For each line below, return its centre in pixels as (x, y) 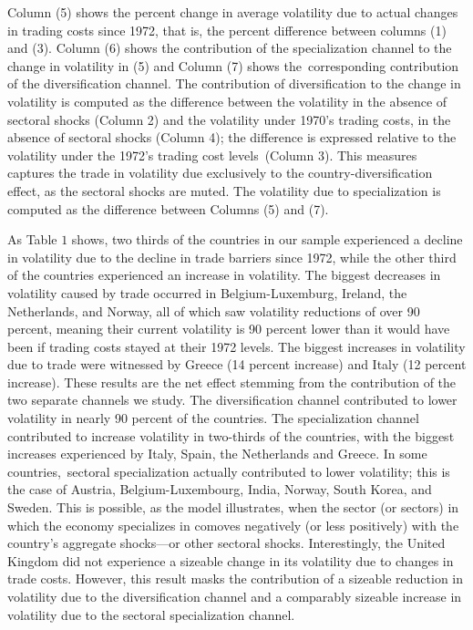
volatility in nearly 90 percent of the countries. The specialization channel (213, 418)
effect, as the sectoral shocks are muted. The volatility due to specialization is (224, 190)
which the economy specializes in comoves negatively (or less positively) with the (233, 525)
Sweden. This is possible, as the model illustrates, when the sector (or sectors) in (233, 507)
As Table (32, 239)
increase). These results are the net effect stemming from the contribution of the (232, 382)
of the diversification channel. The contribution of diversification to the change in (234, 83)
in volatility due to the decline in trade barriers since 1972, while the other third (232, 257)
